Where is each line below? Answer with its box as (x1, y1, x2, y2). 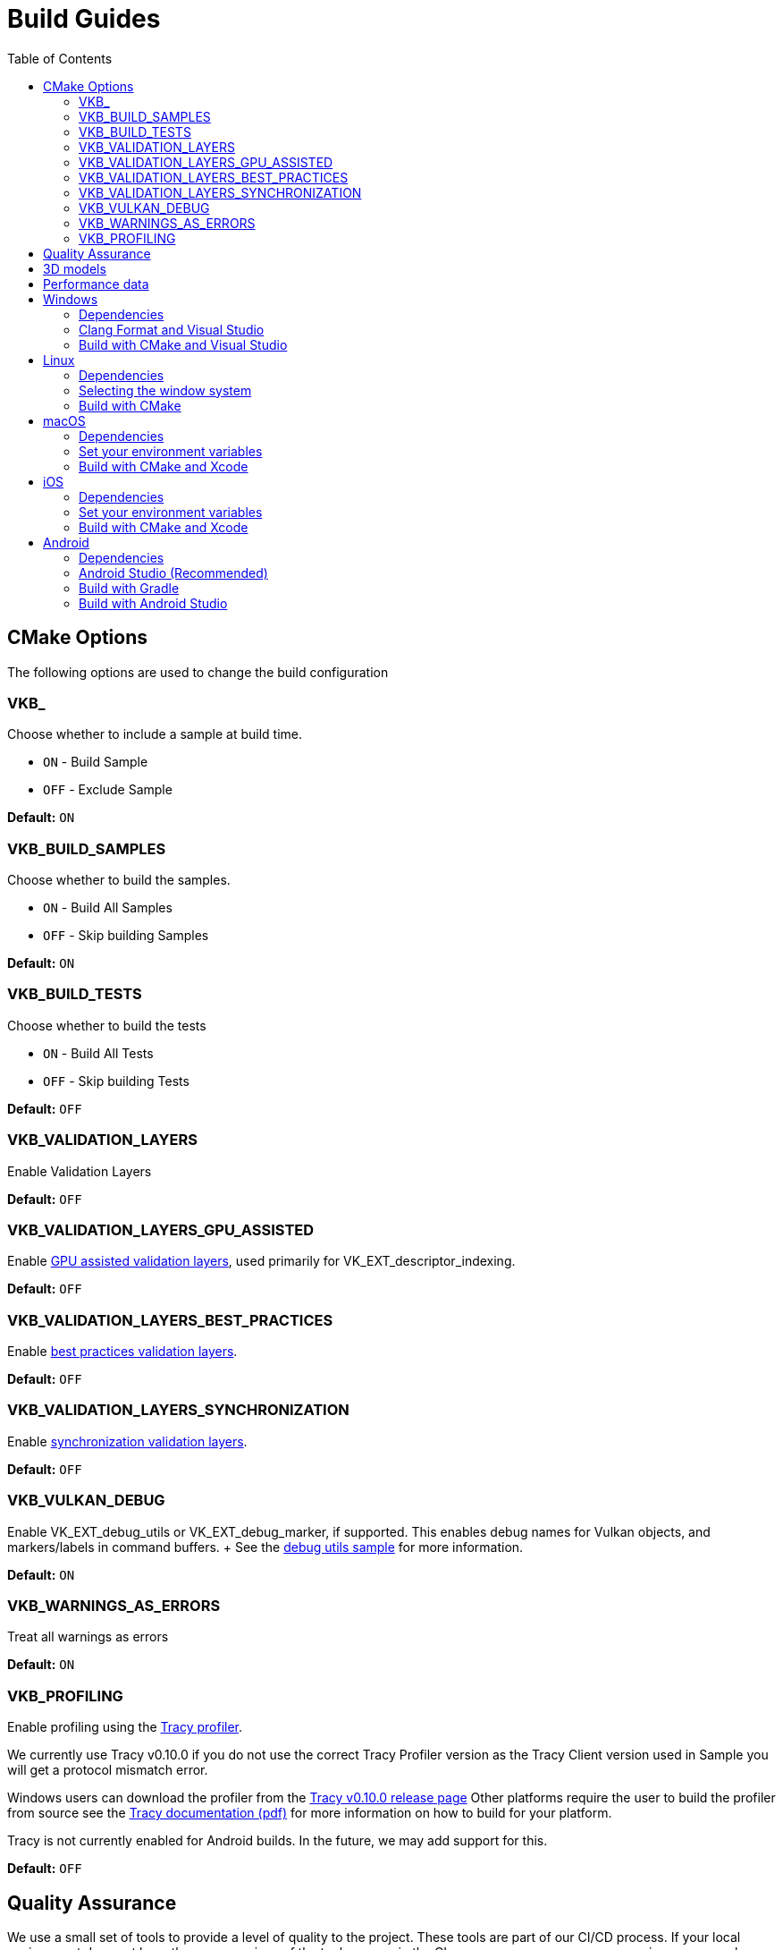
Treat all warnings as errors (7, 1629, 169, 1645)
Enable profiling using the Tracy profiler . (7, 1719, 243, 1735)
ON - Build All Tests (43, 1045, 154, 1061)
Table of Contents (7, 50, 113, 66)
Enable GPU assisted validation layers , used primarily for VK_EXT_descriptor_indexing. (7, 1253, 516, 1269)
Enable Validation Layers (7, 1163, 152, 1179)
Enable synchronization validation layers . (7, 1433, 248, 1449)
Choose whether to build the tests (7, 1017, 206, 1033)
